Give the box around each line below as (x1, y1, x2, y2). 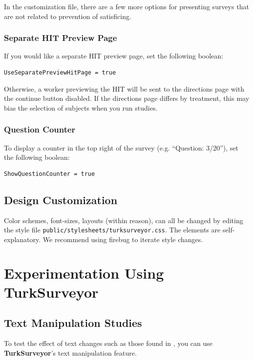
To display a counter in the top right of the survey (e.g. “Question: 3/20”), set (4, 142, 238, 152)
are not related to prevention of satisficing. (4, 11, 131, 21)
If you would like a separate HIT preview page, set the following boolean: (4, 51, 223, 61)
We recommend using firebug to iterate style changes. (42, 234, 203, 244)
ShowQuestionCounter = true (4, 170, 95, 177)
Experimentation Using (4, 263, 164, 283)
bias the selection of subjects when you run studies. (4, 102, 158, 113)
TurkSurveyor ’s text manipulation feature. (4, 347, 137, 358)
